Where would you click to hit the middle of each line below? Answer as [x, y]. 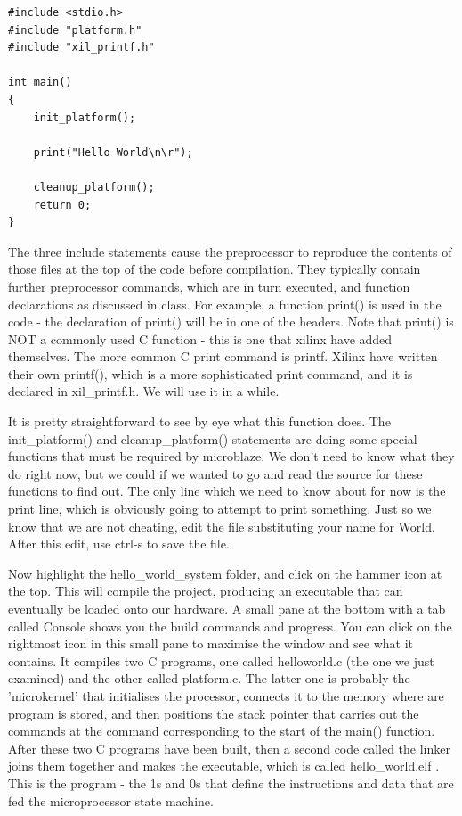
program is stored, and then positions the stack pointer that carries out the [214, 713]
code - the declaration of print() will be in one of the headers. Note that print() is [231, 321]
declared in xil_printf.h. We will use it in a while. [144, 391]
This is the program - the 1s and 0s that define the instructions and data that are [231, 783]
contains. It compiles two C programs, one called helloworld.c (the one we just [221, 660]
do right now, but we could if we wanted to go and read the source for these [215, 473]
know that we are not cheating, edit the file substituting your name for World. [222, 526]
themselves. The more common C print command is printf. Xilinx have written [223, 356]
